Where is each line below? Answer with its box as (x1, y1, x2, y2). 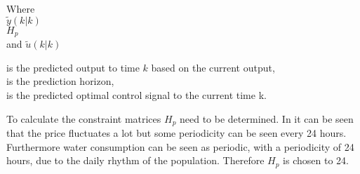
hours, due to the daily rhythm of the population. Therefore (6, 153, 265, 168)
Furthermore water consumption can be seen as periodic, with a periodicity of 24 (6, 139, 354, 154)
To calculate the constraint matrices (6, 111, 161, 126)
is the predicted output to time (6, 60, 140, 74)
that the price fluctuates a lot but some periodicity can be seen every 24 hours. (6, 126, 347, 140)
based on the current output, (151, 60, 275, 74)
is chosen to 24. (283, 153, 349, 168)
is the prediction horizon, (6, 74, 114, 88)
